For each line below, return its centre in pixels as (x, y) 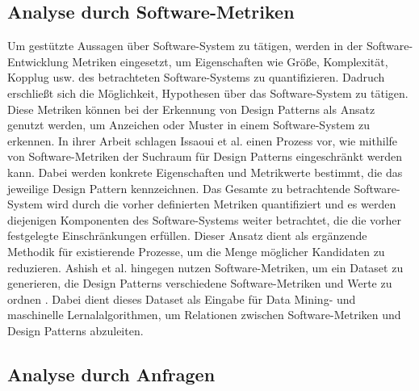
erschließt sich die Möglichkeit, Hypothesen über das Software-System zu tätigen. (208, 92)
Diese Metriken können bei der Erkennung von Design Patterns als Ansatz (191, 109)
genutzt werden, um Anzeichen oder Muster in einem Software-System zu (189, 125)
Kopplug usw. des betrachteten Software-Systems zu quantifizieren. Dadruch (196, 77)
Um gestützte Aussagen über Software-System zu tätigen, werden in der (185, 46)
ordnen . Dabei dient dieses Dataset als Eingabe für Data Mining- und (182, 299)
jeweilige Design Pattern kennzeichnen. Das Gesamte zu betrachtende (179, 188)
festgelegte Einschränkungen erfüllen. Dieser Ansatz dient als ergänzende (187, 235)
